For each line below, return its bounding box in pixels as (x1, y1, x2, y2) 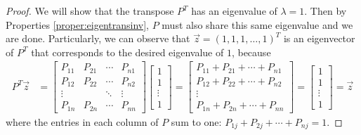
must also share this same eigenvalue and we (162, 17, 353, 32)
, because (231, 44, 271, 59)
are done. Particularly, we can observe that (6, 31, 190, 46)
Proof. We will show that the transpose (6, 4, 174, 18)
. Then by (304, 4, 347, 18)
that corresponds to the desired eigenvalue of (31, 44, 224, 59)
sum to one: (171, 114, 222, 129)
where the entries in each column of (6, 114, 159, 129)
